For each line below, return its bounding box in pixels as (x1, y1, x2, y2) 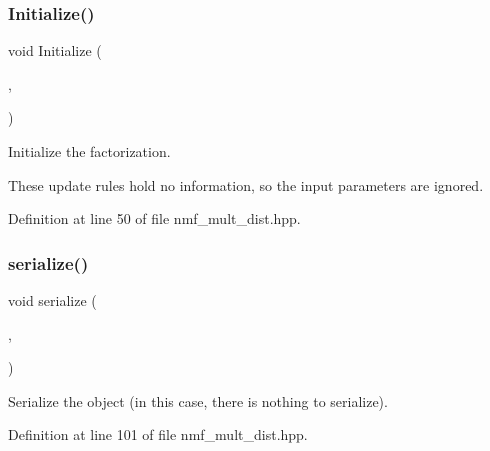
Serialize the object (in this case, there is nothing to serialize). (8, 390, 388, 411)
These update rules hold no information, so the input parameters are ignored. (8, 174, 484, 195)
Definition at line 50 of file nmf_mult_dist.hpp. (8, 208, 301, 229)
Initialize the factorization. (8, 141, 171, 161)
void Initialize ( (8, 40, 102, 61)
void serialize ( (8, 290, 97, 310)
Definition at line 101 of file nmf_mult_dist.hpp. (8, 424, 308, 445)
